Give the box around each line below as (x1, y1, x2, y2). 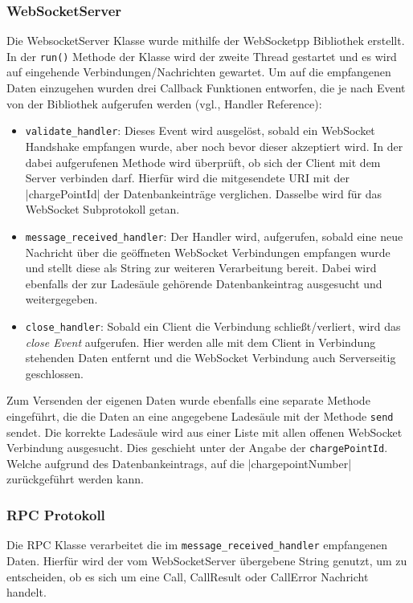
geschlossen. (25, 365, 84, 381)
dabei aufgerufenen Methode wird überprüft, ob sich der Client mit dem (25, 153, 381, 170)
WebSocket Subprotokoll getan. (25, 201, 180, 218)
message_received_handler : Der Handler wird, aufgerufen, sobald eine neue (25, 227, 403, 244)
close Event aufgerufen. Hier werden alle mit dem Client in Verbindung (25, 333, 376, 350)
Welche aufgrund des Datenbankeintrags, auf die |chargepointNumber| (6, 454, 352, 471)
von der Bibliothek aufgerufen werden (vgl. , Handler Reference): (6, 95, 322, 112)
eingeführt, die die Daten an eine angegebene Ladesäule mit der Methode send (6, 407, 394, 424)
